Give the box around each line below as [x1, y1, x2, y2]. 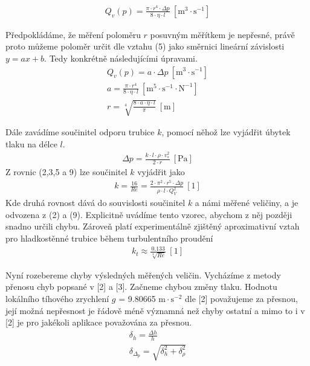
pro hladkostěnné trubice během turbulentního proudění [5, 232, 213, 245]
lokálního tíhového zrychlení [5, 292, 109, 305]
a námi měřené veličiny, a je [195, 196, 299, 209]
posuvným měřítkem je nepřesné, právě [150, 28, 295, 40]
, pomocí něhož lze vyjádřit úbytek [161, 126, 291, 138]
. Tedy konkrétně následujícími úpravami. [44, 51, 198, 64]
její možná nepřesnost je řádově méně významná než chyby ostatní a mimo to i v [5, 304, 305, 316]
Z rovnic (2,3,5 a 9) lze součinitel [5, 165, 128, 178]
